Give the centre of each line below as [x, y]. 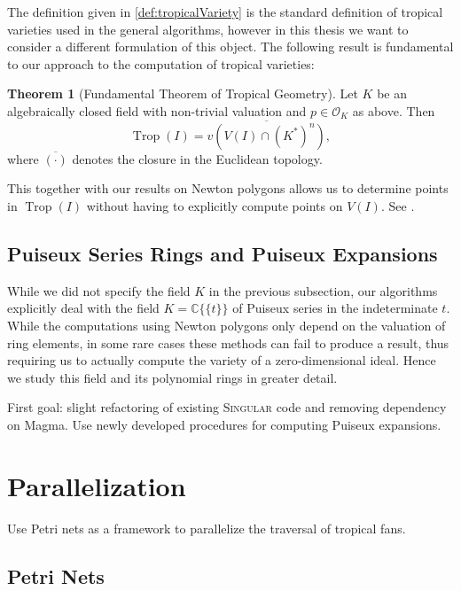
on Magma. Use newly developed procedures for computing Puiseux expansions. [224, 424]
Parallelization [97, 485]
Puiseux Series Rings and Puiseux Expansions [223, 253]
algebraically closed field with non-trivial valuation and [157, 110]
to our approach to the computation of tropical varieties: [161, 63]
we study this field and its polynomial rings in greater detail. [172, 377]
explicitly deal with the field [83, 308]
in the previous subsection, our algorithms [323, 290]
